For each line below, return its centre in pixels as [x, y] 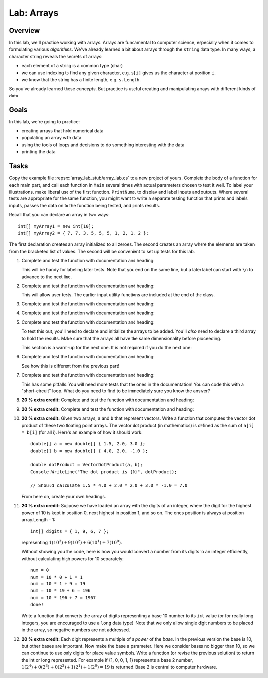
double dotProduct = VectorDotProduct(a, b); [87, 465]
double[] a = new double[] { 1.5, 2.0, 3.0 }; [88, 444]
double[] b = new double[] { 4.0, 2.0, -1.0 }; [89, 451]
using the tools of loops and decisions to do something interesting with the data [103, 145]
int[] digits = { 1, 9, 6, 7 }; [70, 531]
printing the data [38, 152]
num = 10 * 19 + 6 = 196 [61, 591]
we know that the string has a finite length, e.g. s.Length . [81, 80]
